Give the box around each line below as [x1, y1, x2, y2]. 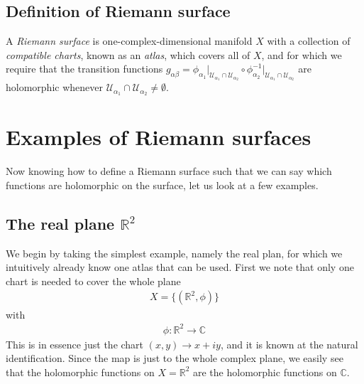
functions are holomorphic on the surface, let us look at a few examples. [6, 177, 319, 192]
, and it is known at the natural [220, 336, 358, 351]
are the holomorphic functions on [192, 364, 337, 379]
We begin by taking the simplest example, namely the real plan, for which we [6, 245, 343, 260]
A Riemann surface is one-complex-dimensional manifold [6, 33, 253, 48]
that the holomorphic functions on [6, 364, 155, 379]
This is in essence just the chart [6, 336, 144, 351]
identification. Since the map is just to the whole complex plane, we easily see [6, 351, 343, 366]
